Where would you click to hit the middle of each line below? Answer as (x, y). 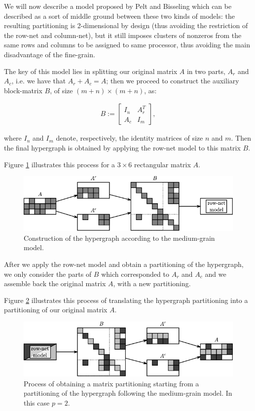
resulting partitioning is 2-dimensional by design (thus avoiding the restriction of (126, 25)
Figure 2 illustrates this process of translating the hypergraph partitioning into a (126, 300)
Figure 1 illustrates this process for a (60, 164)
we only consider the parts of (48, 274)
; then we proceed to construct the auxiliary (173, 81)
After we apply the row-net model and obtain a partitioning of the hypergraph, (124, 264)
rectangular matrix (163, 164)
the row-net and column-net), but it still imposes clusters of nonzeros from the (123, 35)
